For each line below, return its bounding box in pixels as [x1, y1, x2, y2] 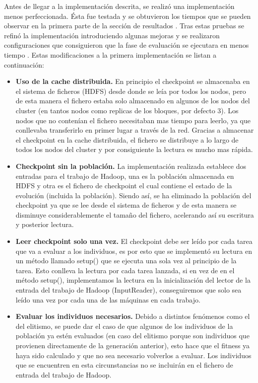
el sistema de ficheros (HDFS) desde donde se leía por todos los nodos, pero [15, 85, 246, 96]
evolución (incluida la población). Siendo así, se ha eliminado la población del [15, 190, 252, 200]
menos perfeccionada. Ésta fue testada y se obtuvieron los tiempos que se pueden [4, 10, 251, 21]
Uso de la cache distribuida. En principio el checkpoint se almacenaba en [15, 76, 250, 86]
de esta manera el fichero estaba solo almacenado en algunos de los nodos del [15, 95, 250, 106]
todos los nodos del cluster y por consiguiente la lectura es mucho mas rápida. [15, 144, 253, 154]
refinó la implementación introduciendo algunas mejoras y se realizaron [4, 30, 220, 40]
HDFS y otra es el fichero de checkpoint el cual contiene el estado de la [15, 180, 232, 191]
